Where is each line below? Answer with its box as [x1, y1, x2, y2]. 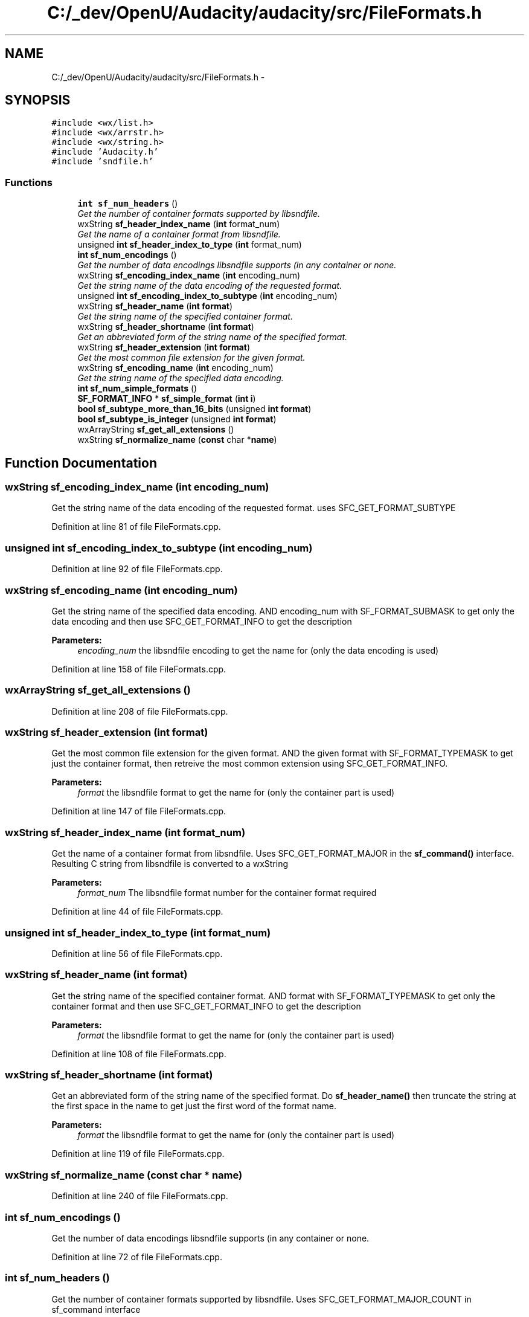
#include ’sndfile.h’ [51, 156, 153, 167]
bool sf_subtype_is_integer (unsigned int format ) [77, 414, 277, 425]
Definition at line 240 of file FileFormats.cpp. [51, 1191, 228, 1202]
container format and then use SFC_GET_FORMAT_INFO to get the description [51, 1000, 361, 1011]
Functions [5, 176, 53, 188]
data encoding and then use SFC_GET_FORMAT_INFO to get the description [51, 616, 352, 626]
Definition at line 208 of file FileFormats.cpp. [51, 706, 228, 716]
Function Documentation [5, 455, 157, 471]
